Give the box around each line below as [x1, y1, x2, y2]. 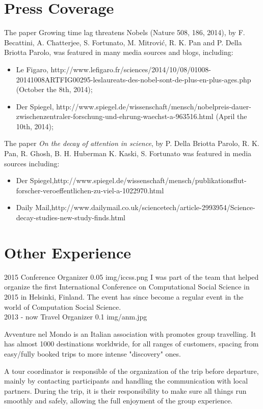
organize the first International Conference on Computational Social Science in [4, 281, 250, 292]
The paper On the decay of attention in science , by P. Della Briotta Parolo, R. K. [4, 138, 259, 149]
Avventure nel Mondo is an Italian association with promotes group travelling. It [4, 328, 256, 339]
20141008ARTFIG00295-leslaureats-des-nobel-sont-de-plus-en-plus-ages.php [16, 74, 251, 84]
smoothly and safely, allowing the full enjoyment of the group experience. [4, 395, 233, 406]
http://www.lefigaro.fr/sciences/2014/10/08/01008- [50, 64, 211, 74]
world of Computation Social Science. [4, 301, 121, 312]
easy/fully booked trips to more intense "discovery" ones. [4, 348, 181, 359]
